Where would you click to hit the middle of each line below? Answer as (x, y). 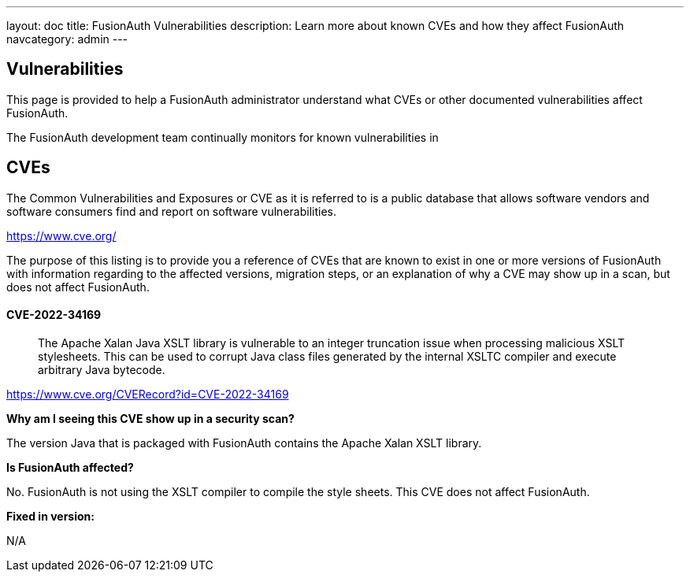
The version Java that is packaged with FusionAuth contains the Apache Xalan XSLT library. (244, 443)
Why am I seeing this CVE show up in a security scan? (150, 418)
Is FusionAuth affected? (70, 467)
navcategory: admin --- (67, 39)
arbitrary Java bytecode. (102, 369)
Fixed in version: (50, 516)
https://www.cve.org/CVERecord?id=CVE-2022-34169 (148, 394)
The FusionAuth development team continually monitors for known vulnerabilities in (223, 137)
